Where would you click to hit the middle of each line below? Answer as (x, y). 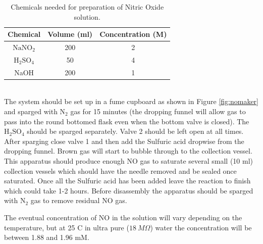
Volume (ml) (70, 34)
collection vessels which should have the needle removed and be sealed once (120, 170)
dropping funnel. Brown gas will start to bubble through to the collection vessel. (128, 151)
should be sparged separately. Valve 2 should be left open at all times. (135, 131)
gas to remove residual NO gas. (79, 200)
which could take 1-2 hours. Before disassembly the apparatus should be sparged (129, 190)
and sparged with (31, 111)
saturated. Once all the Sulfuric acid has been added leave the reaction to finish (127, 181)
